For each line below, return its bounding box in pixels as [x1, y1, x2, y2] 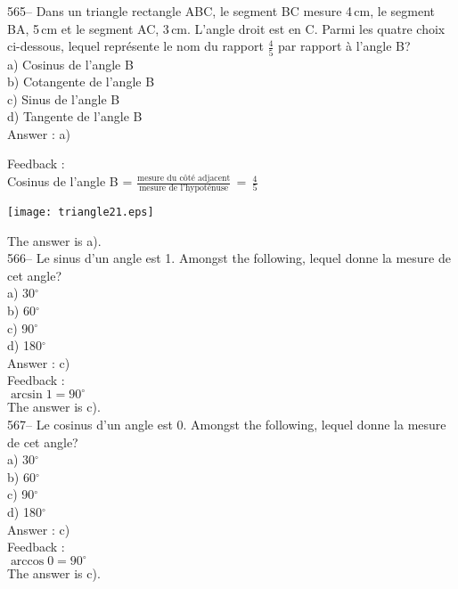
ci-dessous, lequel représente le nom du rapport [7, 37, 264, 55]
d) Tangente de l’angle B [7, 107, 143, 126]
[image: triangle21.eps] [7, 205, 154, 218]
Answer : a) [7, 124, 70, 143]
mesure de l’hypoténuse [139, 183, 229, 192]
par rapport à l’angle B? [278, 37, 411, 55]
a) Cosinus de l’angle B [7, 54, 134, 73]
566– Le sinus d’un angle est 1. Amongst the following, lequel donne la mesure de [7, 249, 451, 267]
